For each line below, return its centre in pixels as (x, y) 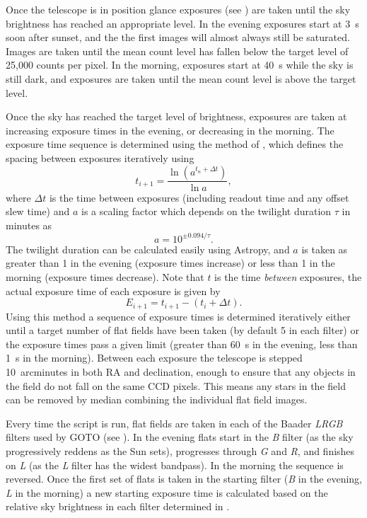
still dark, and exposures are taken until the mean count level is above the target (181, 78)
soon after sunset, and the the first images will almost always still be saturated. (178, 37)
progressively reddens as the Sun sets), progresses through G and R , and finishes (180, 451)
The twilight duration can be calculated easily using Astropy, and (148, 249)
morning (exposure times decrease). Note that (105, 277)
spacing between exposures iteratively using (100, 157)
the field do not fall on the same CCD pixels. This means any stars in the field (176, 385)
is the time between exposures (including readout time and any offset (199, 197)
